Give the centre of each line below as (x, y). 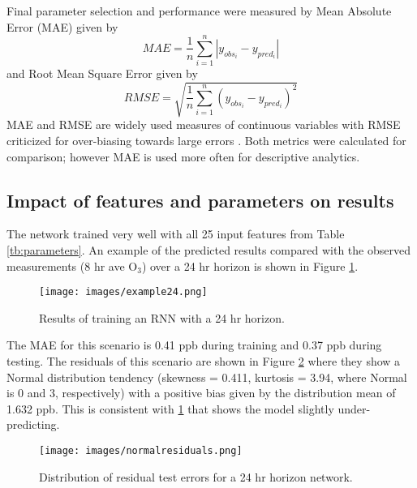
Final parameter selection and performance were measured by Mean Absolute (199, 11)
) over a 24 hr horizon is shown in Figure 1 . (250, 265)
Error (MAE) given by (62, 26)
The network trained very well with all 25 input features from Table (176, 234)
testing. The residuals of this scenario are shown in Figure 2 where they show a (204, 361)
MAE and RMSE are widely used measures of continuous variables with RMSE (204, 124)
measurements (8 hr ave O (72, 265)
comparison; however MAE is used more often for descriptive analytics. (183, 156)
